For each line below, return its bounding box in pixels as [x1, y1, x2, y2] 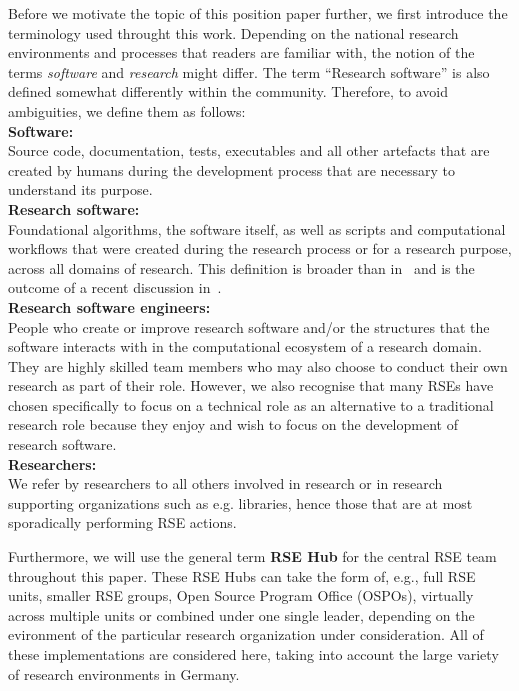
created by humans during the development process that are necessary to [8, 159, 455, 180]
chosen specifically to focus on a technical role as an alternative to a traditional [8, 394, 494, 415]
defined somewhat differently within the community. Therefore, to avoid [8, 81, 449, 102]
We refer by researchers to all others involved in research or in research [8, 473, 443, 494]
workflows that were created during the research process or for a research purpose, [8, 238, 512, 259]
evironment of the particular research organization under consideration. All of [8, 624, 484, 645]
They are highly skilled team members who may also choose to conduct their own [8, 355, 508, 376]
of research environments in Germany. [8, 663, 240, 684]
